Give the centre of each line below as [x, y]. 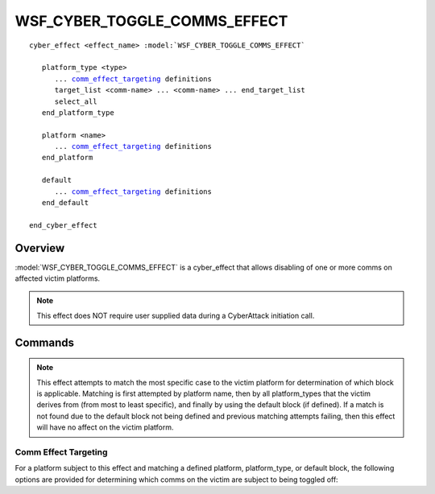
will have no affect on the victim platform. [105, 427]
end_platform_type [78, 112]
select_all [76, 101]
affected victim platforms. [58, 278]
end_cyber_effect [63, 225]
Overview [40, 248]
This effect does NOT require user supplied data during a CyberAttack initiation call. [176, 315]
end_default [65, 203]
